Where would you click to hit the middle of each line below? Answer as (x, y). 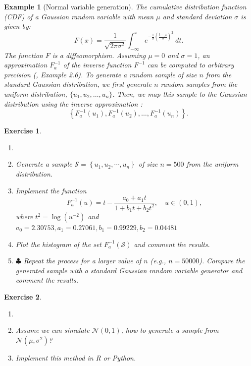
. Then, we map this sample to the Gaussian (180, 94)
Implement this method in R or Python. (76, 357)
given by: (18, 26)
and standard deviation (197, 16)
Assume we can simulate (52, 330)
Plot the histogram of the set (58, 244)
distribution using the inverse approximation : (73, 103)
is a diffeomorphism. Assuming (99, 55)
